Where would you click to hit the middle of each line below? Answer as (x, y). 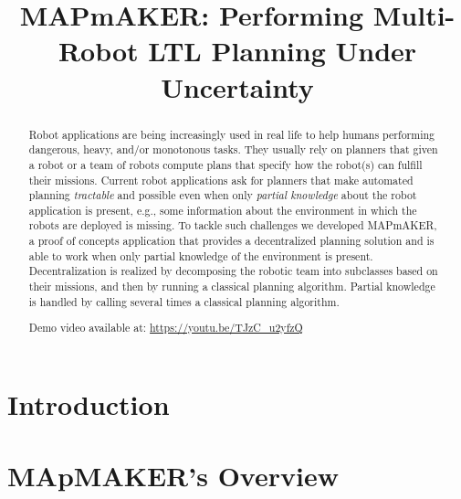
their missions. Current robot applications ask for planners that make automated (221, 180)
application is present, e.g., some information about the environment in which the (223, 210)
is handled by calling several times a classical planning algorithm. (184, 301)
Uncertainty (237, 86)
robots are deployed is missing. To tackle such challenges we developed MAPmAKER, (233, 225)
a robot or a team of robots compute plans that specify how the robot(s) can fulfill (225, 164)
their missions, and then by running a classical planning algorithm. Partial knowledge (232, 287)
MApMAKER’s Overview (173, 476)
